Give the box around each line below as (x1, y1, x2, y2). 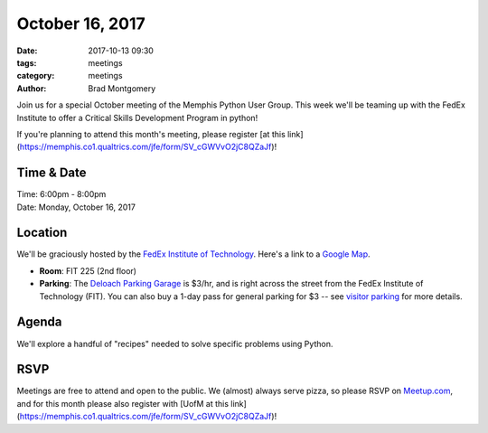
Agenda (16, 315, 62, 330)
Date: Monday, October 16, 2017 (16, 202, 136, 212)
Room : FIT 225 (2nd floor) (39, 265, 137, 276)
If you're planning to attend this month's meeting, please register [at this (16, 128, 286, 139)
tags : (16, 57, 37, 68)
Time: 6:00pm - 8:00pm (16, 189, 107, 200)
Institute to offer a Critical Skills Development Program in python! (16, 112, 258, 123)
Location (16, 225, 68, 240)
